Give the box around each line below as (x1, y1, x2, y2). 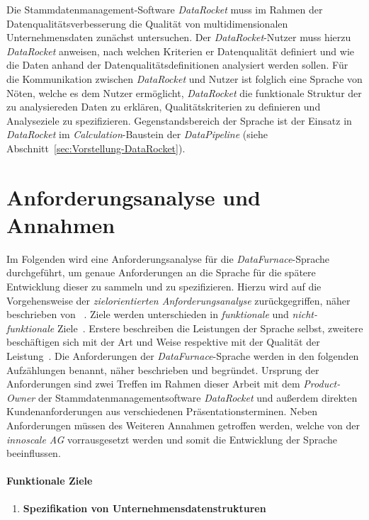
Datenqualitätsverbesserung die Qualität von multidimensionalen (6, 16, 288, 30)
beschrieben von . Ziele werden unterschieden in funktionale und (6, 307, 289, 322)
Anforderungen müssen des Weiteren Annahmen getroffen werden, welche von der (6, 417, 360, 432)
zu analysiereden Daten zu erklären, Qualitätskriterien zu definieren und (6, 99, 321, 114)
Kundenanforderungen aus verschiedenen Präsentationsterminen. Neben (6, 404, 318, 419)
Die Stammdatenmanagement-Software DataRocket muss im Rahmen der (6, 2, 323, 16)
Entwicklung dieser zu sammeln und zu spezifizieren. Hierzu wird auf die (6, 279, 322, 294)
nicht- (292, 307, 317, 322)
